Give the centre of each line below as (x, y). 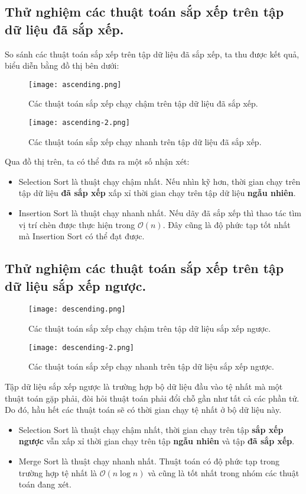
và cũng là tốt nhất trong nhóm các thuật (224, 472)
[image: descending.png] (77, 309)
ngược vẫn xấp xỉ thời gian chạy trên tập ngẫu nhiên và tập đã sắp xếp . (157, 441)
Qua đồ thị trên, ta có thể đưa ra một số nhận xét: (97, 161)
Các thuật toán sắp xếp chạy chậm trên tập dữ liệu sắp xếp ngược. (150, 328)
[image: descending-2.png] (81, 347)
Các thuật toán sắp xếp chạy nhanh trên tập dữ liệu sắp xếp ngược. (151, 366)
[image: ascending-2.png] (79, 123)
